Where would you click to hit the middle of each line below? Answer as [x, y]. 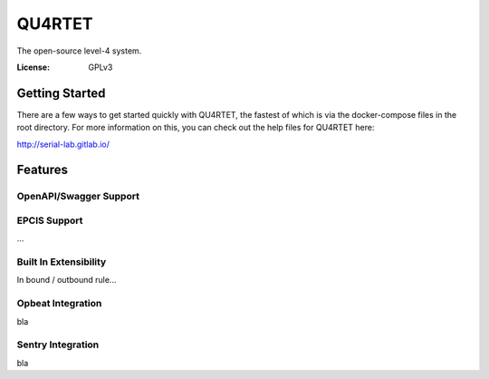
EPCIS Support [50, 220]
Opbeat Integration [59, 304]
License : [33, 67]
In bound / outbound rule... [67, 280]
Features [42, 170]
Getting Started [61, 93]
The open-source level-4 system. [79, 51]
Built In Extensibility [62, 262]
